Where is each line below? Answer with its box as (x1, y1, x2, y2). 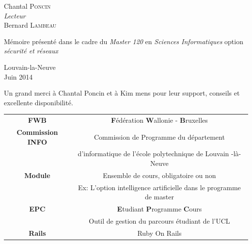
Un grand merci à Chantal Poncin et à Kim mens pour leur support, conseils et (4, 88, 240, 98)
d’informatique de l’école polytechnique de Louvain (78, 148, 229, 159)
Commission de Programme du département (94, 131, 225, 142)
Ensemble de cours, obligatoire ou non (103, 170, 216, 180)
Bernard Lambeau (4, 20, 57, 30)
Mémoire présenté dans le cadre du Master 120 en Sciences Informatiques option (4, 36, 243, 46)
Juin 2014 (4, 71, 33, 81)
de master (144, 192, 174, 202)
